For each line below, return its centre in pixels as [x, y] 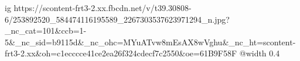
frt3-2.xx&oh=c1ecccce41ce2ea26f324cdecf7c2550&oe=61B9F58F [121, 53]
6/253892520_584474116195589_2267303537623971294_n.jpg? [117, 19]
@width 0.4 [260, 53]
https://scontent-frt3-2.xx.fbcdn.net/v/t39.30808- [103, 8]
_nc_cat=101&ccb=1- [46, 31]
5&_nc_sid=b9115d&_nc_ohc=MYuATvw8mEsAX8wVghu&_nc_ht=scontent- [150, 42]
